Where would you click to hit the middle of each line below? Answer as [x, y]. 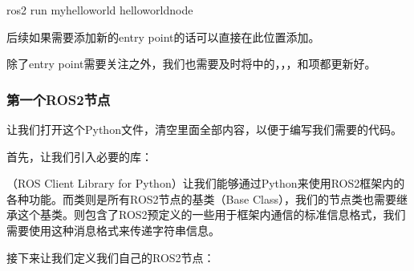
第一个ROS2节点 [59, 99]
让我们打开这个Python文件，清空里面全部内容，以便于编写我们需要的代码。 [204, 129]
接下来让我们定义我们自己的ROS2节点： [111, 257]
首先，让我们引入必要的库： [79, 156]
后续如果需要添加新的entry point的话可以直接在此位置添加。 [163, 36]
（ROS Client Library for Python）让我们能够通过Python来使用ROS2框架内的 [206, 183]
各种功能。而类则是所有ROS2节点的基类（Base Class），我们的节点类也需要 [201, 198]
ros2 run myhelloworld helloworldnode [100, 10]
